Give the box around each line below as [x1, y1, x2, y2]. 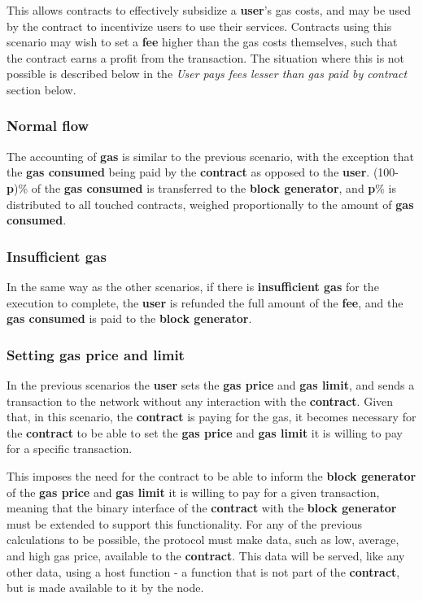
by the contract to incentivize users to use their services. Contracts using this [7, 17, 392, 34]
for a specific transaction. [7, 440, 133, 457]
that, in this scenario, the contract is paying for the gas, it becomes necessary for [7, 408, 416, 425]
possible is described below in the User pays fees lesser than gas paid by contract [7, 65, 408, 82]
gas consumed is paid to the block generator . [7, 310, 252, 327]
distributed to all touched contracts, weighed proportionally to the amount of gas [7, 195, 414, 212]
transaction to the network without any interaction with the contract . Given [7, 392, 394, 409]
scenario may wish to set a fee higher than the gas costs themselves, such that [7, 33, 398, 50]
